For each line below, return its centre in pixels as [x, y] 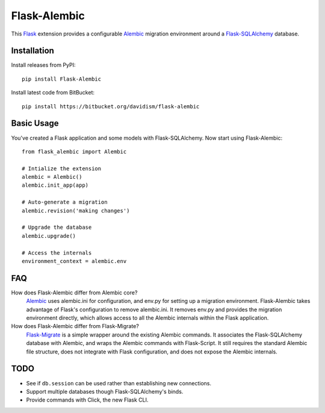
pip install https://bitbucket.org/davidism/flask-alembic [111, 106]
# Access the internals [57, 253]
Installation [32, 51]
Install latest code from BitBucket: [53, 93]
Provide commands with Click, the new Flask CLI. [87, 400]
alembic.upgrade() [49, 236]
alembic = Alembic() [52, 177]
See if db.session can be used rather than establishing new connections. [119, 383]
